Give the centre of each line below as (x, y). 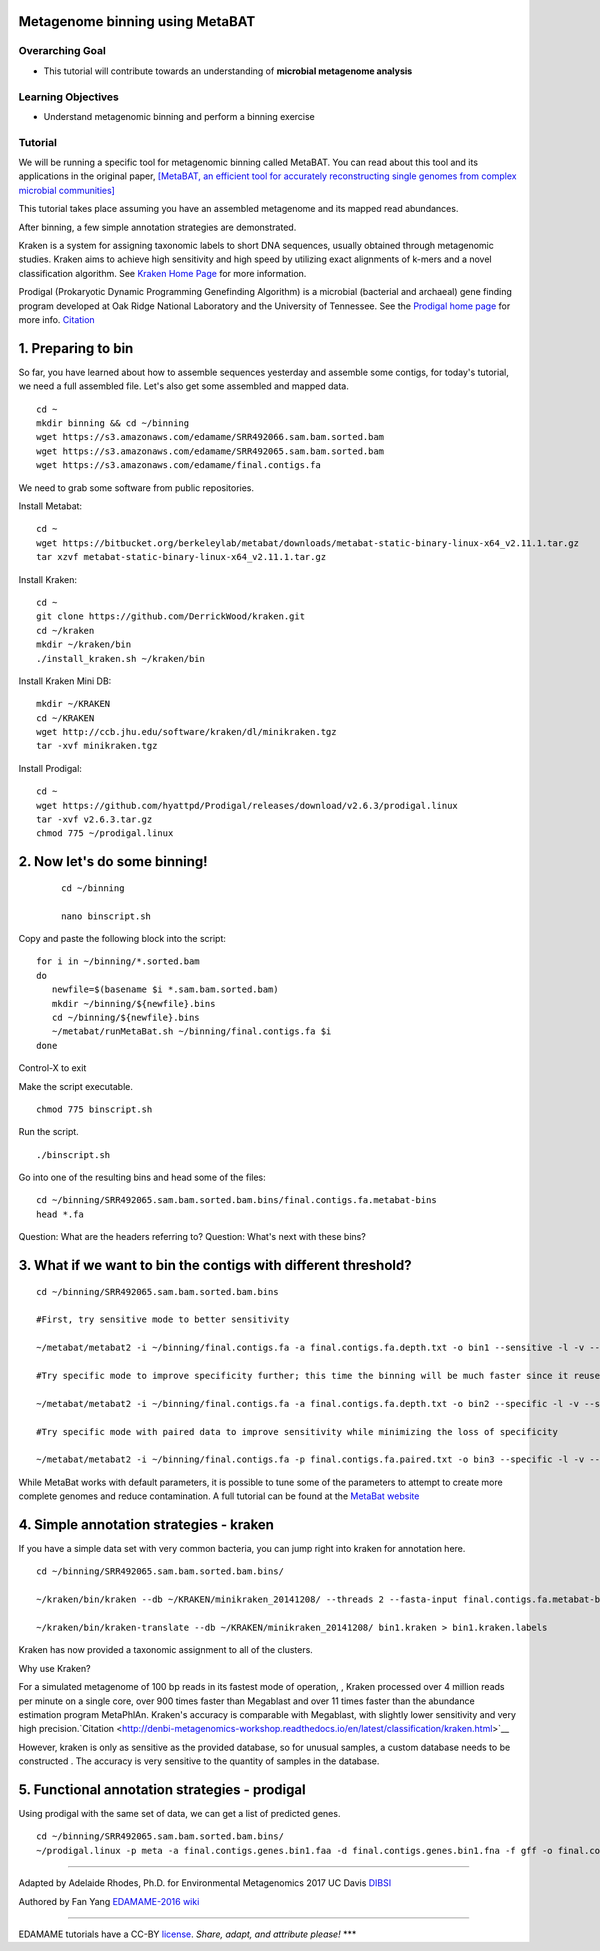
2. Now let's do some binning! (113, 861)
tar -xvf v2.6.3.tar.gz (94, 819)
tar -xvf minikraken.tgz (97, 746)
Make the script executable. (76, 1086)
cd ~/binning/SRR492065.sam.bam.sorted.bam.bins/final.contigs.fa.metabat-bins (236, 1200)
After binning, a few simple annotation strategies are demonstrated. (157, 227)
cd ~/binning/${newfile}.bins (125, 1017)
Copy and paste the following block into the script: (122, 938)
